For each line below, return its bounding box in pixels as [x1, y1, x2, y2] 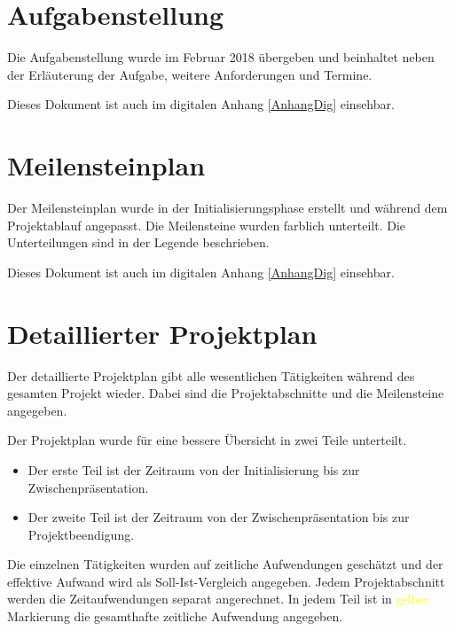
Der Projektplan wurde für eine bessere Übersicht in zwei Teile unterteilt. [7, 431, 407, 449]
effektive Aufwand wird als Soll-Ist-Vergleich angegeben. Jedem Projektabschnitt [7, 572, 445, 590]
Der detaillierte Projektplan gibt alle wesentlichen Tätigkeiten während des [7, 366, 415, 385]
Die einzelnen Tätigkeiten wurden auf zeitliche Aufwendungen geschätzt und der [7, 555, 443, 573]
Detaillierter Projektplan [7, 315, 318, 351]
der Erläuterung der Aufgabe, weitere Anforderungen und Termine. [7, 65, 373, 83]
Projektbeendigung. [27, 525, 135, 543]
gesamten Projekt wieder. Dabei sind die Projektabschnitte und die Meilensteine [7, 384, 444, 402]
